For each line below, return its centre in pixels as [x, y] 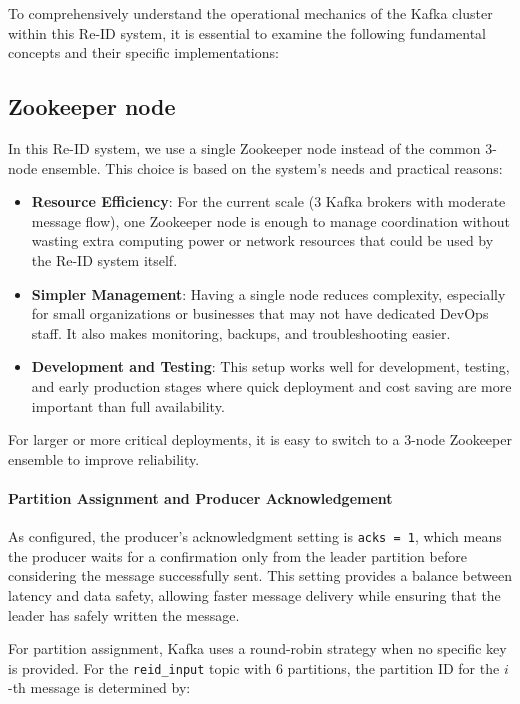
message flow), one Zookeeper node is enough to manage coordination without [271, 220]
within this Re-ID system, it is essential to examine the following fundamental [247, 32]
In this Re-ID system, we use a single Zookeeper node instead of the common [244, 147]
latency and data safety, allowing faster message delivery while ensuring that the [254, 594]
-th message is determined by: [99, 687]
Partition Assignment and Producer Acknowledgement [200, 497]
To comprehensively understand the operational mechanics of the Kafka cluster [250, 13]
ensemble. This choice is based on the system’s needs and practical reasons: [272, 167]
